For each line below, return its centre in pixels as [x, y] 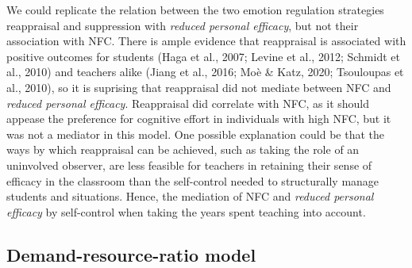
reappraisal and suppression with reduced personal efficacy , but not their [183, 25]
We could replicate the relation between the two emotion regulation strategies [195, 10]
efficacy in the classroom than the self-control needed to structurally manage [193, 180]
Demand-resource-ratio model [131, 254]
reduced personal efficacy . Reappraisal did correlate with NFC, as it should [188, 103]
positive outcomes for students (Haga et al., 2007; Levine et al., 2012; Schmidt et [203, 56]
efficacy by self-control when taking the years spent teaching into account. [186, 211]
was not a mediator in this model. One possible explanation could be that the [195, 134]
